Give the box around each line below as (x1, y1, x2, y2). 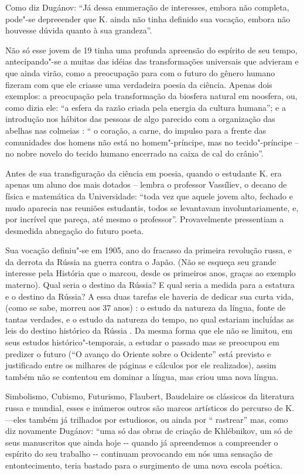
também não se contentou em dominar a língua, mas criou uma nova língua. (5, 370, 279, 382)
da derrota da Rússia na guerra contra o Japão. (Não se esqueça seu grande (5, 255, 276, 267)
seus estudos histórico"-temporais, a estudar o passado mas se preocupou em (5, 336, 279, 348)
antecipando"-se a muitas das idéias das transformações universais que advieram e (5, 55, 299, 67)
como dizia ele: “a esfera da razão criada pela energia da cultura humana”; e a (5, 101, 286, 113)
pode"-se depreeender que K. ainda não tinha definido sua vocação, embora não (5, 12, 291, 25)
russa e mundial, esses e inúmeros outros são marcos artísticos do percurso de (5, 402, 283, 413)
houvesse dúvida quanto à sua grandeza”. (5, 24, 152, 36)
